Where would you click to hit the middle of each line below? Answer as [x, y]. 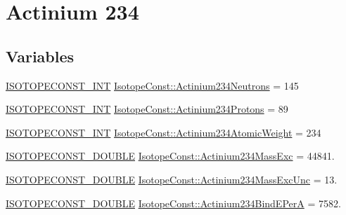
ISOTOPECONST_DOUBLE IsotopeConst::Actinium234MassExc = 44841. [170, 156]
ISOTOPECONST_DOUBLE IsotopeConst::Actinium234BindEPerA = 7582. [173, 203]
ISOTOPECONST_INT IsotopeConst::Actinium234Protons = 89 [147, 109]
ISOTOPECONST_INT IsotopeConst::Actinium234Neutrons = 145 [152, 85]
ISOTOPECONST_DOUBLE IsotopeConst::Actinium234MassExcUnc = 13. [172, 179]
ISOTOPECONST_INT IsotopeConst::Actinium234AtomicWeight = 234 [164, 132]
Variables [40, 56]
